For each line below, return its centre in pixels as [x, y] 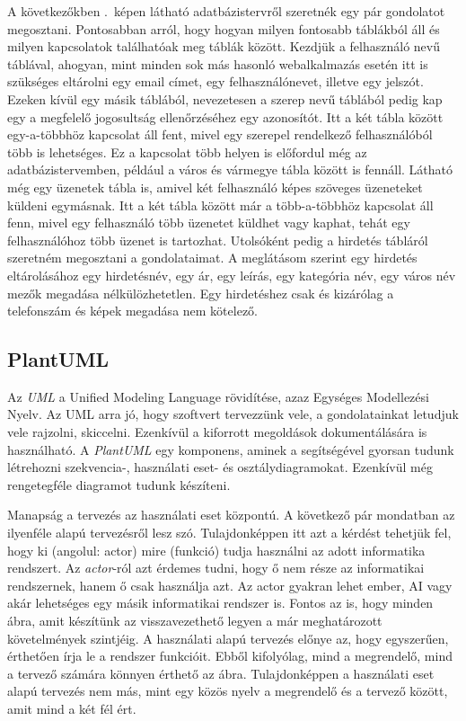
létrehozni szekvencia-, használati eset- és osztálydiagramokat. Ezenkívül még [220, 467]
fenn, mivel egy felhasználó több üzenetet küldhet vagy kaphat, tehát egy [209, 223]
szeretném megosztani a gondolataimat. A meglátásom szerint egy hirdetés [212, 258]
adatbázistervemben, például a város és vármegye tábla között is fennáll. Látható [230, 169]
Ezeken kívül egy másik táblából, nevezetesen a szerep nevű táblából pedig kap [225, 98]
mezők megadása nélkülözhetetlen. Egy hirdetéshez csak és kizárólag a [201, 293]
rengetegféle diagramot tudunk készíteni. [119, 484]
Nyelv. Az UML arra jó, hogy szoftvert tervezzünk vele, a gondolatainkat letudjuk [233, 414]
